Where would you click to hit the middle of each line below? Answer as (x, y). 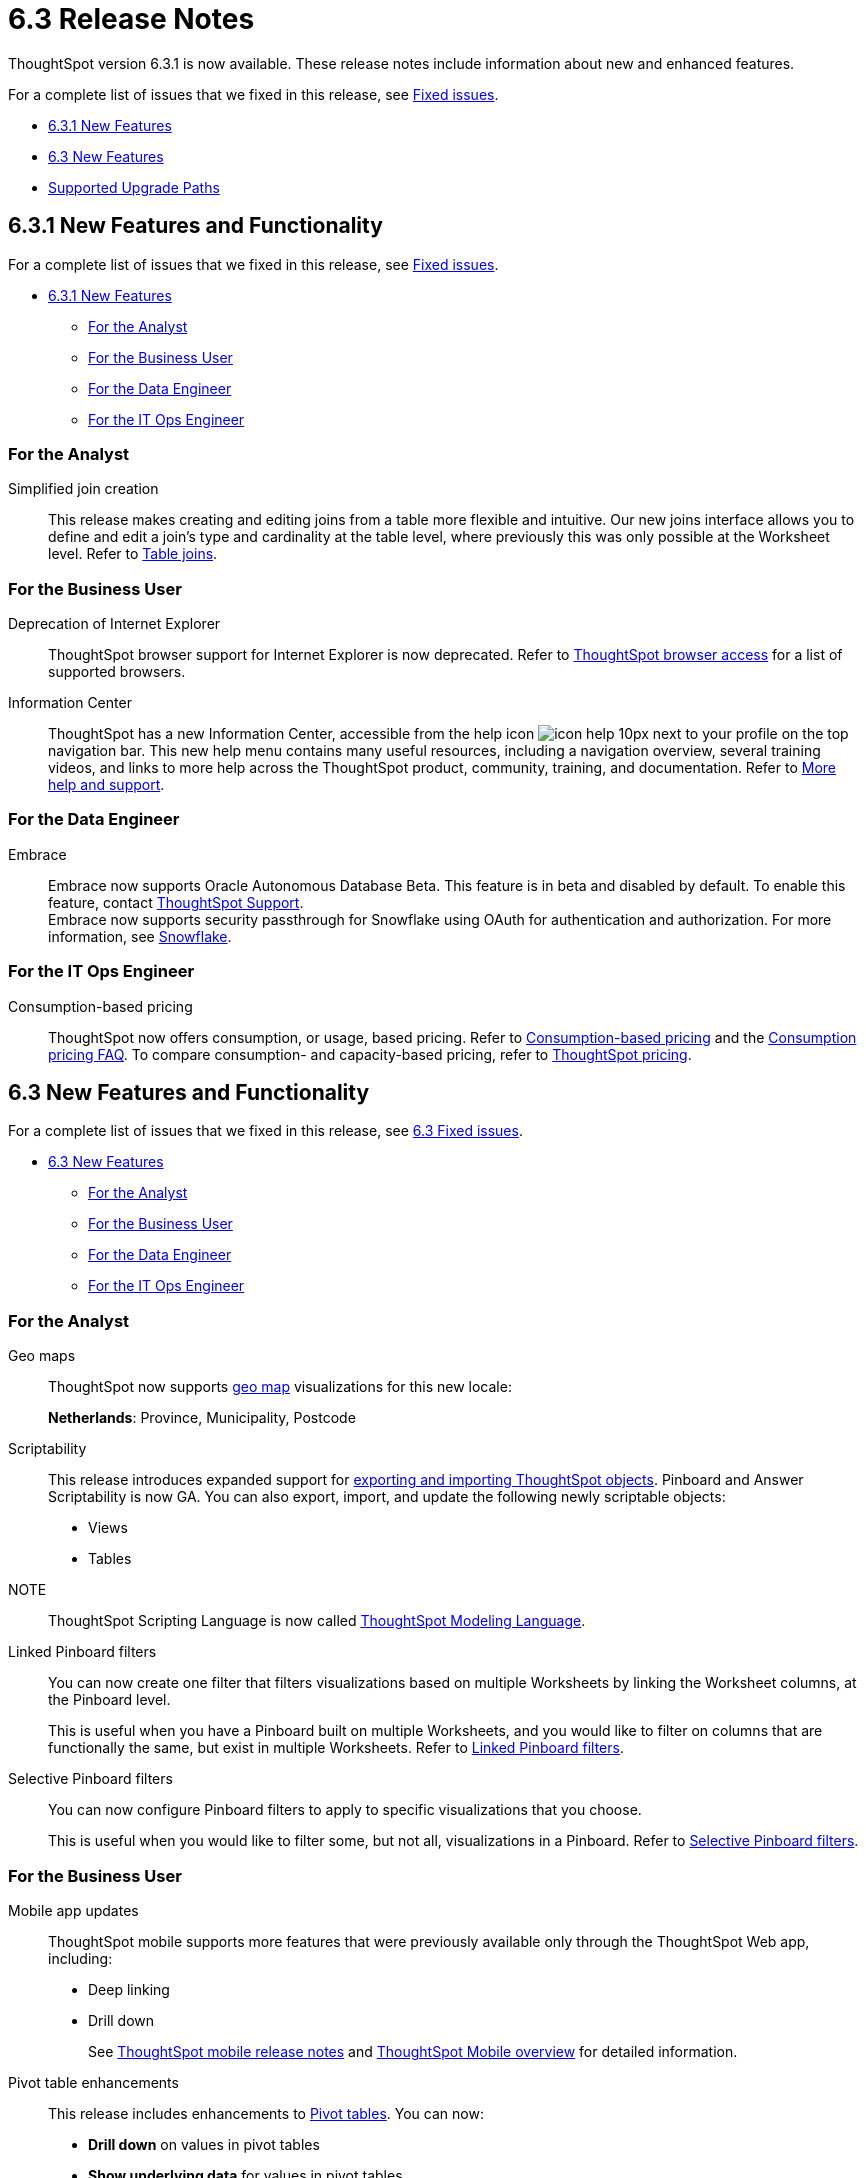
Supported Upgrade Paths (134, 187)
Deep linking (129, 1989)
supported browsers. (117, 672)
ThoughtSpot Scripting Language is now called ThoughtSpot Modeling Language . (317, 1621)
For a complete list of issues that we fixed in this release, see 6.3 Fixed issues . (265, 1131)
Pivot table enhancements (93, 2082)
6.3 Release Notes (131, 19)
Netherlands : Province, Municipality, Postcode (202, 1418)
